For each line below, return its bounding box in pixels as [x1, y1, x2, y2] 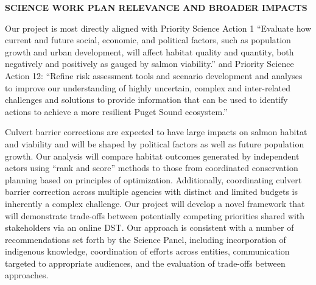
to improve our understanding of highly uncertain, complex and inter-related [5, 81, 290, 94]
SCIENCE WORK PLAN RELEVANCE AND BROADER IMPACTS [5, 1, 307, 13]
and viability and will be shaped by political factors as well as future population [5, 137, 304, 150]
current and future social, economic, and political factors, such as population [5, 33, 291, 46]
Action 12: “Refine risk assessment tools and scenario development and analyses [5, 69, 303, 82]
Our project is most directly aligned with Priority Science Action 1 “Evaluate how [5, 21, 312, 34]
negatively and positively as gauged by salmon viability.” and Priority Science [5, 57, 294, 70]
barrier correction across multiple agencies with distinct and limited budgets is [5, 185, 298, 198]
